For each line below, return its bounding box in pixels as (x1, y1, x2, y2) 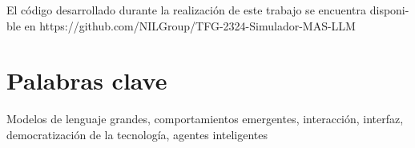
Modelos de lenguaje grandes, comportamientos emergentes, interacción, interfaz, (6, 110, 404, 127)
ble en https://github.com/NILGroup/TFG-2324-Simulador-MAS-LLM (6, 17, 356, 34)
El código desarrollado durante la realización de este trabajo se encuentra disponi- (6, 2, 409, 18)
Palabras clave (6, 64, 167, 97)
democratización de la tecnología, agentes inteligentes (6, 126, 268, 142)
